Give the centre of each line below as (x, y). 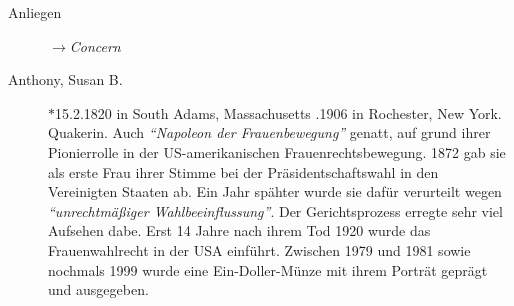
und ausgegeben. (98, 289)
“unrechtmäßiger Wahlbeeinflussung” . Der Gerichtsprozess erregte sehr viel (275, 210)
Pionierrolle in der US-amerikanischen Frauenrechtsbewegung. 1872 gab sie (277, 151)
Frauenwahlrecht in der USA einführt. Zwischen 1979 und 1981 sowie (259, 249)
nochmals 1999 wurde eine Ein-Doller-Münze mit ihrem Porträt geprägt (268, 269)
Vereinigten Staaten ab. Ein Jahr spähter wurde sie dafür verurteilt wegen (275, 191)
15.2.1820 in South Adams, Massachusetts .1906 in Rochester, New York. (278, 112)
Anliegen (35, 12)
